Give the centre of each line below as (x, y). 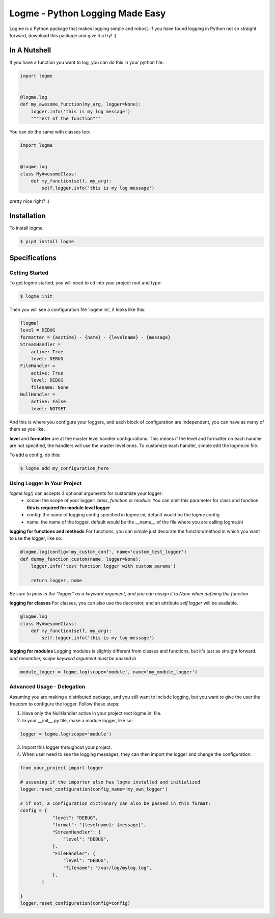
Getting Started (29, 273)
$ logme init (36, 296)
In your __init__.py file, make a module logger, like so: (78, 720)
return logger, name (57, 580)
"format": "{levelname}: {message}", (99, 825)
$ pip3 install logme (47, 242)
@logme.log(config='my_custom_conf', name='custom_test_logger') (103, 552)
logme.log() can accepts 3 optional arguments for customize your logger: (86, 493)
